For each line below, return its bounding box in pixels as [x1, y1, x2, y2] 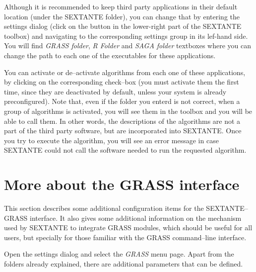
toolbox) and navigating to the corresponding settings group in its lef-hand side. [4, 30, 248, 41]
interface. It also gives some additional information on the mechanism [30, 212, 242, 223]
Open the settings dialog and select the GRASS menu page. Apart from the [4, 249, 234, 259]
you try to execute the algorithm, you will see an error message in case [4, 135, 219, 145]
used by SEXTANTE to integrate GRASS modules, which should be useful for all [4, 222, 253, 233]
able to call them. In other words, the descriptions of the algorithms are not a [4, 115, 241, 126]
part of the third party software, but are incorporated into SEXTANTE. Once [4, 125, 242, 136]
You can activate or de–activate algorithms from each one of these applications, [4, 67, 246, 77]
